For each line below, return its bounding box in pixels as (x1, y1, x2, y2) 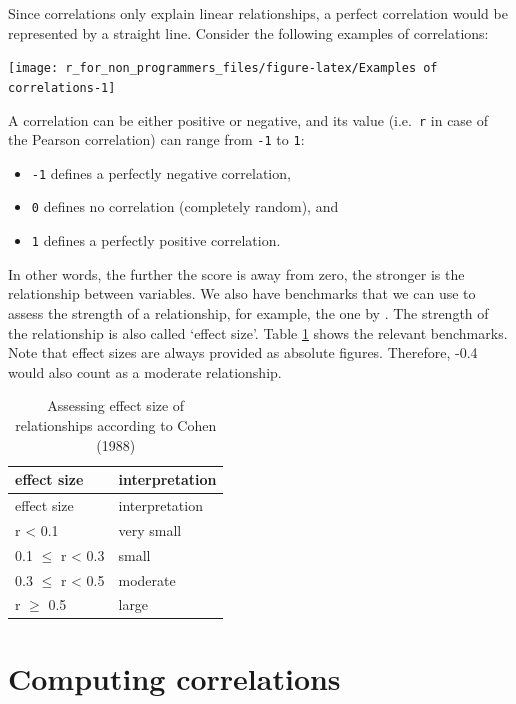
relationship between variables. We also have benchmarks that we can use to (8, 283, 476, 304)
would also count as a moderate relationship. (8, 361, 282, 382)
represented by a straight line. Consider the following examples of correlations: (8, 22, 489, 43)
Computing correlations (8, 657, 341, 698)
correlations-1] (8, 80, 116, 95)
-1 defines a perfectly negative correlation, (31, 162, 291, 183)
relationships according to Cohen (15, 414, 217, 435)
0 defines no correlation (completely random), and (31, 196, 339, 217)
